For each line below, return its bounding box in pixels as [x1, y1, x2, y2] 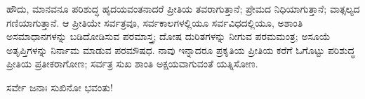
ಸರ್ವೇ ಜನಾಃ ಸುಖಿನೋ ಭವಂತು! [6, 79, 113, 94]
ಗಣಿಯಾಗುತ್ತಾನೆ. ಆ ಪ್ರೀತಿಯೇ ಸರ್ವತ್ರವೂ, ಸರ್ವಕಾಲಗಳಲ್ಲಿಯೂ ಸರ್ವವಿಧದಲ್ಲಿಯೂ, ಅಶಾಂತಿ [6, 15, 303, 29]
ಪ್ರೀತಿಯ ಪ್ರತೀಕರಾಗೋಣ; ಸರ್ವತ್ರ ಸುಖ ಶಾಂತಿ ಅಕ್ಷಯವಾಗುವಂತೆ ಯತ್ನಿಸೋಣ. [6, 56, 258, 71]
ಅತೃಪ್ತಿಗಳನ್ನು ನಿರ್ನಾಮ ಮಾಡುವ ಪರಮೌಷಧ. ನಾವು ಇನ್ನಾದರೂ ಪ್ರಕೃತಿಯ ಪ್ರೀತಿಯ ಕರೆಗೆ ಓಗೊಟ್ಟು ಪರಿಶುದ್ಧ [6, 42, 355, 57]
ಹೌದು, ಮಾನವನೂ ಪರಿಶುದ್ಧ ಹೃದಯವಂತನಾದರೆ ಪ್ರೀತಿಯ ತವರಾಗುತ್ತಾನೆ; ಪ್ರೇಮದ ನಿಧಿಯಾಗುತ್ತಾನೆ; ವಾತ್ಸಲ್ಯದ [6, 1, 360, 15]
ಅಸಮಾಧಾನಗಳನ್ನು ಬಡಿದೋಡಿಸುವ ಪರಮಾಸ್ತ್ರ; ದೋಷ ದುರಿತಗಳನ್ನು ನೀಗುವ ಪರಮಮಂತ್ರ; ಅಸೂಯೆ [6, 29, 331, 44]
